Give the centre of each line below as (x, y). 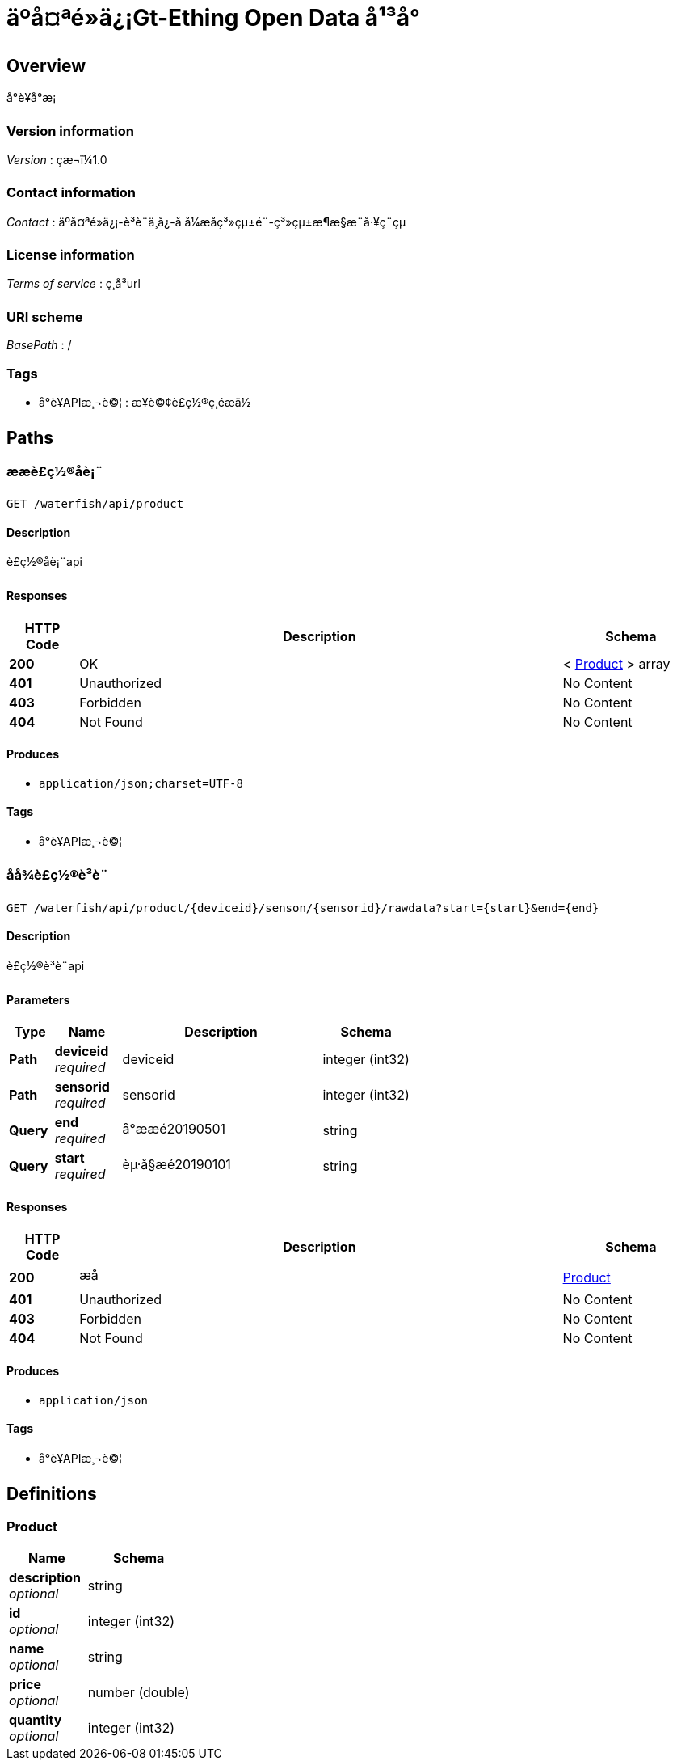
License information (71, 255)
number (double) (139, 1693)
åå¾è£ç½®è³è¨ (58, 875)
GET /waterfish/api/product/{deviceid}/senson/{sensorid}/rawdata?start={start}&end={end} (303, 908)
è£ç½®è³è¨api (46, 965)
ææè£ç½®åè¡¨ (55, 471)
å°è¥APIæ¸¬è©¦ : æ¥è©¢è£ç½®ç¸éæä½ (145, 402)
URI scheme (45, 317)
